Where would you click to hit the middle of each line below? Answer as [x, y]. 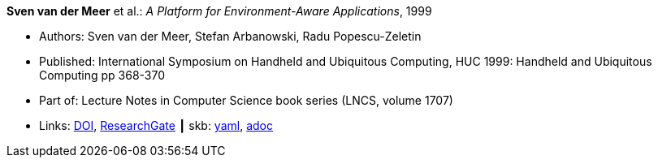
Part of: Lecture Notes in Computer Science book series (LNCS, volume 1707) [246, 100]
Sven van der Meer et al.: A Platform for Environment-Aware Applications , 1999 [219, 11]
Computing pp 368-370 [102, 75]
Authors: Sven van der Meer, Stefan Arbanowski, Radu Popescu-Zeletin [230, 36]
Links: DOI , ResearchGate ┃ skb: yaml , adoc [156, 125]
